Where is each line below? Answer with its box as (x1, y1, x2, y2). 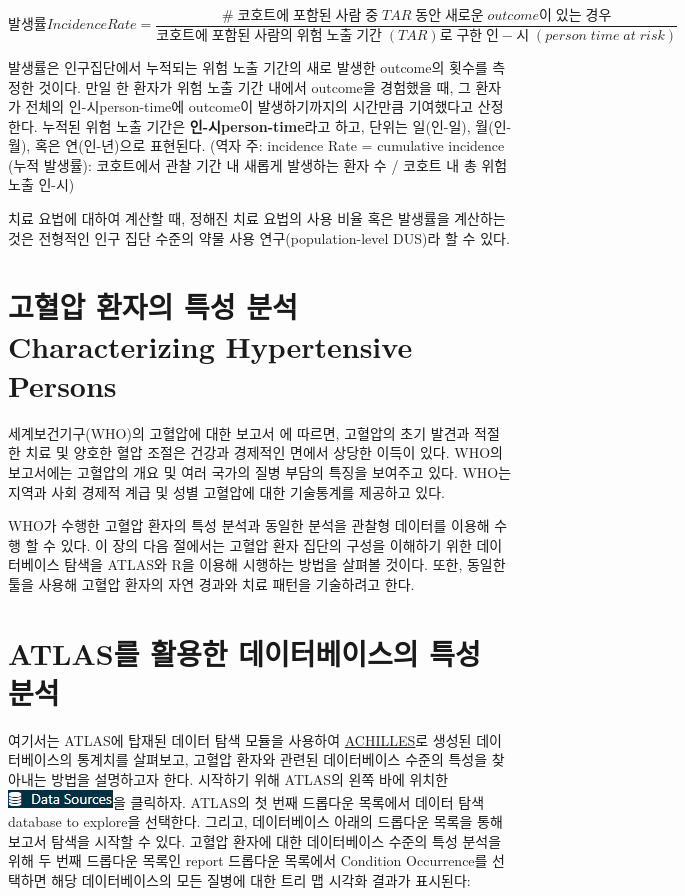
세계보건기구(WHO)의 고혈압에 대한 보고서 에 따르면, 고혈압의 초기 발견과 (8, 422, 470, 443)
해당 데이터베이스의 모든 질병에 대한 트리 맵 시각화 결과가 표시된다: (51, 869, 471, 890)
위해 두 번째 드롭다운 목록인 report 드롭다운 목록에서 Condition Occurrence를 (8, 850, 488, 871)
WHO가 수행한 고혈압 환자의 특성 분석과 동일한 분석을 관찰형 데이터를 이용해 (8, 515, 490, 536)
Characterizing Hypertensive (8, 325, 413, 366)
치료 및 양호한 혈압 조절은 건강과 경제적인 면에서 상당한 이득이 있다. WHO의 (25, 442, 503, 463)
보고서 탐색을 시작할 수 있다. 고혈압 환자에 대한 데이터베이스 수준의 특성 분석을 (8, 830, 502, 851)
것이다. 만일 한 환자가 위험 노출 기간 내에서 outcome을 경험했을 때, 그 (38, 76, 471, 97)
